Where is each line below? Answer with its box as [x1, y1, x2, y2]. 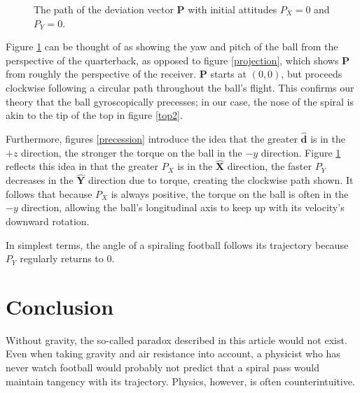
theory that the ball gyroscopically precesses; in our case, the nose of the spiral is [6, 94, 354, 108]
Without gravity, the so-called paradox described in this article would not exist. [6, 332, 347, 347]
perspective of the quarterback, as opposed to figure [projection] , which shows [6, 52, 339, 67]
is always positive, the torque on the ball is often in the [111, 186, 349, 201]
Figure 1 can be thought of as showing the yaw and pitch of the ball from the [6, 39, 338, 54]
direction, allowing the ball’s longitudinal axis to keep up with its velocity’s [21, 200, 345, 215]
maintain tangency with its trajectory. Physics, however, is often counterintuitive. [6, 373, 355, 388]
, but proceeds [281, 66, 342, 81]
